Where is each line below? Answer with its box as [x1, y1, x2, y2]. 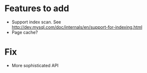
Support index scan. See [11, 19, 61, 25]
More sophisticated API [11, 62, 59, 68]
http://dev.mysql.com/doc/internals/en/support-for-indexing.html [11, 24, 143, 30]
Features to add [4, 3, 69, 14]
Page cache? [11, 29, 38, 35]
